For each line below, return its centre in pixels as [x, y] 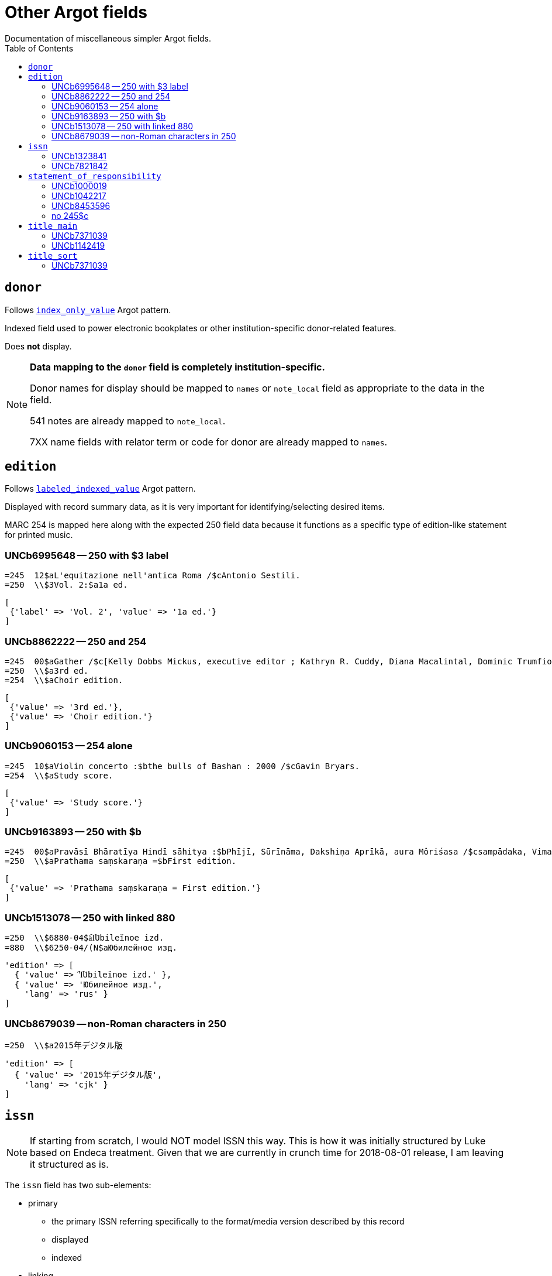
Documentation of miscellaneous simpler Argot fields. [108, 38]
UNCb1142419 [78, 245]
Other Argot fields [76, 12]
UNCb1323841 [79, 156]
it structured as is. [69, 1164]
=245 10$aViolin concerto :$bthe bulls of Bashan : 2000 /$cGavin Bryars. [182, 766]
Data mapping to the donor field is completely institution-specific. [177, 367]
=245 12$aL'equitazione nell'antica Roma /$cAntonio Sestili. [153, 576]
